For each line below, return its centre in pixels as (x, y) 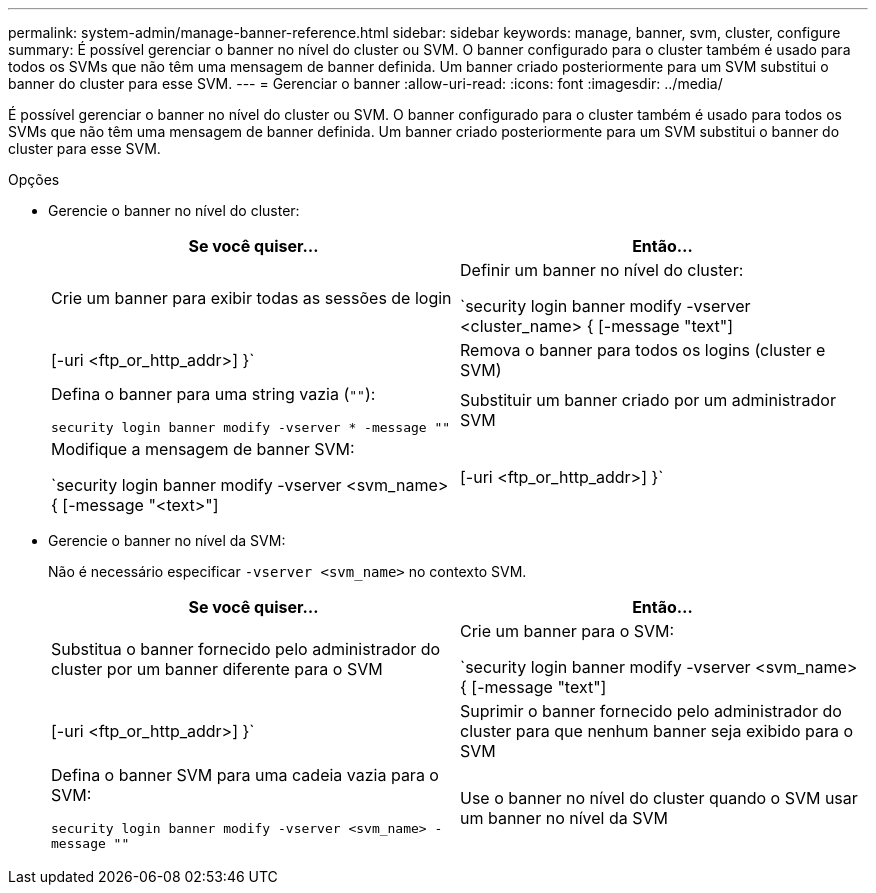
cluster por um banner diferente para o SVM (217, 669)
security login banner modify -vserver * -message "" (251, 427)
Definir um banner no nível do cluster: (602, 270)
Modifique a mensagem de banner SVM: (203, 449)
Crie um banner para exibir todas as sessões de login (251, 298)
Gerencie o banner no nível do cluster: (174, 210)
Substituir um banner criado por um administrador (648, 399)
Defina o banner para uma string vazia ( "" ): (213, 394)
